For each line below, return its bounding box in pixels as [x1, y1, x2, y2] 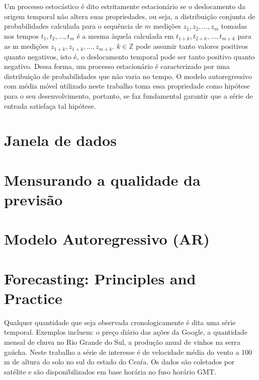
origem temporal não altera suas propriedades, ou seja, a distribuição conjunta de [4, 11, 255, 21]
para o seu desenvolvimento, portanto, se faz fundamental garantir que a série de [4, 91, 253, 101]
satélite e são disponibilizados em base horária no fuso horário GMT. [4, 366, 216, 376]
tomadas [221, 21, 247, 31]
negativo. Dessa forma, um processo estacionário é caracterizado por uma [4, 61, 230, 71]
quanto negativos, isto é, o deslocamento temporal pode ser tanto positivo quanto [4, 51, 255, 61]
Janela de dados [4, 130, 117, 150]
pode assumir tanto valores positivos [136, 41, 248, 51]
